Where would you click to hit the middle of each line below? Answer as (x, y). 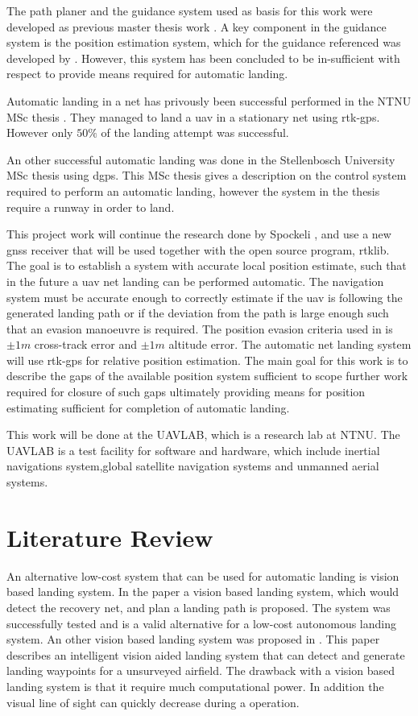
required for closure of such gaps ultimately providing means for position (186, 392)
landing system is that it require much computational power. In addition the (195, 686)
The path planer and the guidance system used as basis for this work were (190, 10)
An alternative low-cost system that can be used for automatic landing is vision (203, 575)
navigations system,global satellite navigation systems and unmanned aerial (193, 466)
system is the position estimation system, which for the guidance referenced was (204, 42)
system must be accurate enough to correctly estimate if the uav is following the (205, 297)
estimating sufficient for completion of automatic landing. (148, 407)
